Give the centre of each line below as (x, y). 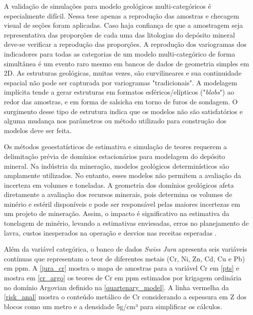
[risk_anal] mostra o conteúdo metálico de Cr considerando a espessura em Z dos (125, 297)
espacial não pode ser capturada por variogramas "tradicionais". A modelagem (121, 82)
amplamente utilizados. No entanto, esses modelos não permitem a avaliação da (123, 175)
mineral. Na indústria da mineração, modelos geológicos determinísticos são (117, 166)
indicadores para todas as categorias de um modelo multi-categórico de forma (120, 53)
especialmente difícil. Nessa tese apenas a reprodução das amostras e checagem (122, 15)
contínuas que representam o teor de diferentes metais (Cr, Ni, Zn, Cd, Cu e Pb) (125, 258)
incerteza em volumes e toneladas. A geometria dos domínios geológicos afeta (119, 185)
